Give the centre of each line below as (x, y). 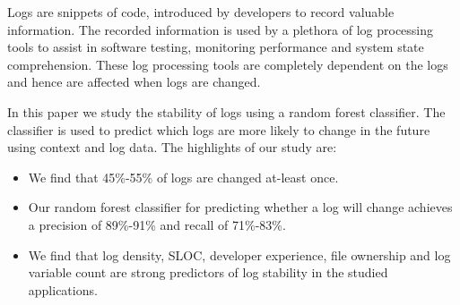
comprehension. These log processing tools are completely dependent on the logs (228, 64)
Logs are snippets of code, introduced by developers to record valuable (201, 12)
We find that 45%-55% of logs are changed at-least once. (183, 177)
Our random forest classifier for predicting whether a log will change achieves (240, 207)
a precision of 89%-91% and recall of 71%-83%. (157, 224)
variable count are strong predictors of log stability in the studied (208, 272)
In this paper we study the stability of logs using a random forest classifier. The (226, 111)
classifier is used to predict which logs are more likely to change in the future (219, 129)
